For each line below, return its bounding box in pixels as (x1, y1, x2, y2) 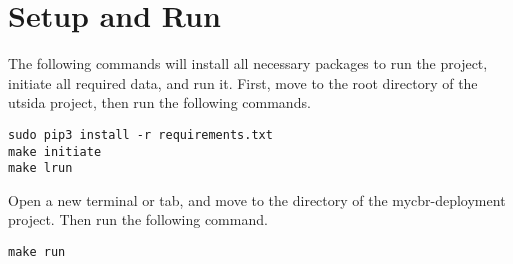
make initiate (8, 144, 102, 159)
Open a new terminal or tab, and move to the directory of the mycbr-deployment (8, 189, 506, 210)
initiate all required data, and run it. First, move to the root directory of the (8, 72, 478, 93)
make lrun (8, 161, 73, 176)
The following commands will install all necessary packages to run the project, (8, 53, 488, 74)
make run (8, 245, 66, 260)
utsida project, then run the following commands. (8, 92, 311, 113)
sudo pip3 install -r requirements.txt (8, 127, 273, 142)
